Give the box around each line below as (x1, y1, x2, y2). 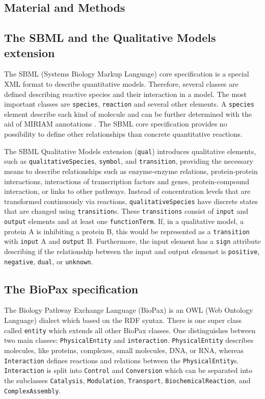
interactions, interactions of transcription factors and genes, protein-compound (4, 176, 249, 186)
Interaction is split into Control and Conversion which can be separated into (4, 365, 252, 376)
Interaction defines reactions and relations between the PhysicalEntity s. (4, 355, 239, 365)
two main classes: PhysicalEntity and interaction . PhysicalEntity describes (4, 335, 254, 345)
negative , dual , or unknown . (4, 256, 93, 266)
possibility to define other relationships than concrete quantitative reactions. (4, 129, 243, 139)
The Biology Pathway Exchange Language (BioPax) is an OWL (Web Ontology (4, 305, 253, 315)
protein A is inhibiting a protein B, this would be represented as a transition (4, 226, 250, 236)
